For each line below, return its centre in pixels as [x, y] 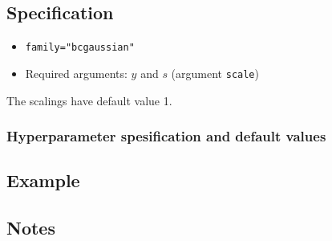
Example [43, 180]
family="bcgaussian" [80, 48]
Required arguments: [76, 73]
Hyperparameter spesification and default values [166, 136]
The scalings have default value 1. [89, 100]
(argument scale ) [215, 73]
